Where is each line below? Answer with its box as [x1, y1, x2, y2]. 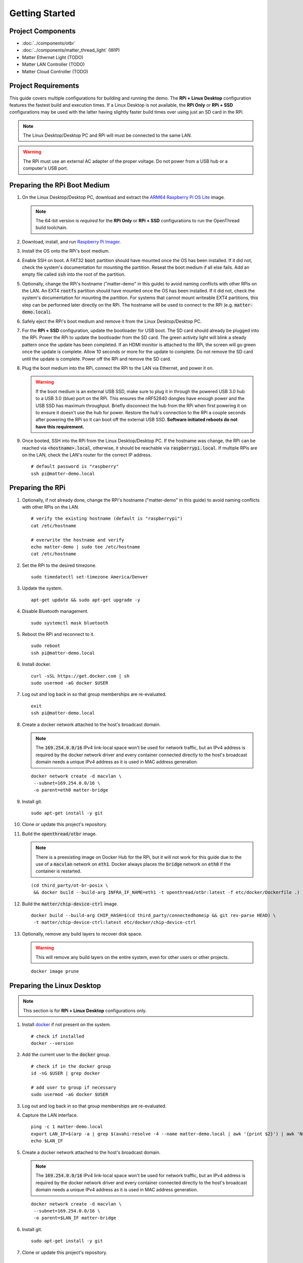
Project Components [9, 27, 76, 35]
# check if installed [31, 1033, 84, 1039]
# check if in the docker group [31, 1063, 111, 1069]
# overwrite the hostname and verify [31, 537, 125, 543]
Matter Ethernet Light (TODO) [22, 54, 83, 60]
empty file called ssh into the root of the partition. [22, 271, 126, 277]
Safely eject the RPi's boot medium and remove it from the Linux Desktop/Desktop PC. [22, 318, 202, 324]
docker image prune [31, 968, 79, 974]
